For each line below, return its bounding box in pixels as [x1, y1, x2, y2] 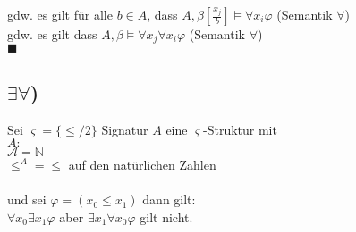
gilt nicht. [140, 208, 193, 227]
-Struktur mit [203, 120, 277, 138]
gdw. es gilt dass [7, 25, 97, 43]
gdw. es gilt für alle [7, 5, 113, 23]
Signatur [101, 120, 148, 138]
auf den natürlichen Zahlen [68, 155, 216, 174]
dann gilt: [142, 190, 196, 209]
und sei [7, 190, 47, 209]
